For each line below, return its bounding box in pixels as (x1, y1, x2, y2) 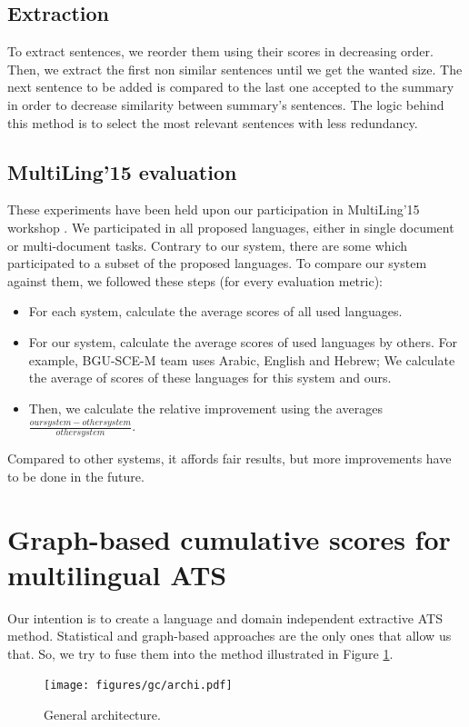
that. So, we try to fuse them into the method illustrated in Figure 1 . (7, 643, 394, 662)
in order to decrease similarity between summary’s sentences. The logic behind (7, 95, 444, 114)
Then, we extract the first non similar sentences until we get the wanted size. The (7, 59, 463, 78)
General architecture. (44, 705, 161, 724)
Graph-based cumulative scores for (7, 520, 451, 557)
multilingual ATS (7, 555, 227, 593)
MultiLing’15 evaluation (7, 157, 237, 185)
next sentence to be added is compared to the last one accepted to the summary (7, 77, 454, 96)
